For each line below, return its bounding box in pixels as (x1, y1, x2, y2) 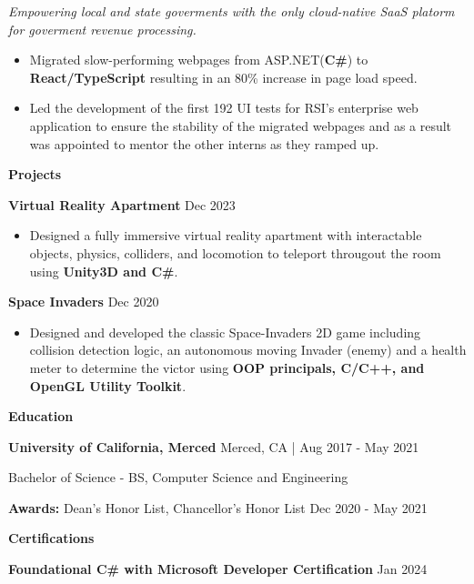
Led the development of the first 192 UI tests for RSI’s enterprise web (29, 98, 419, 117)
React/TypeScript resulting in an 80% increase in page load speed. (29, 67, 418, 86)
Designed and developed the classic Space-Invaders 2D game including (29, 322, 421, 341)
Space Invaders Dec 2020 (8, 292, 159, 311)
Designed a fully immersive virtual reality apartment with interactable (29, 226, 422, 245)
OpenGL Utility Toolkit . (29, 376, 187, 395)
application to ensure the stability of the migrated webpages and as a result (29, 116, 452, 135)
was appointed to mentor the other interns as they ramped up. (29, 134, 379, 153)
